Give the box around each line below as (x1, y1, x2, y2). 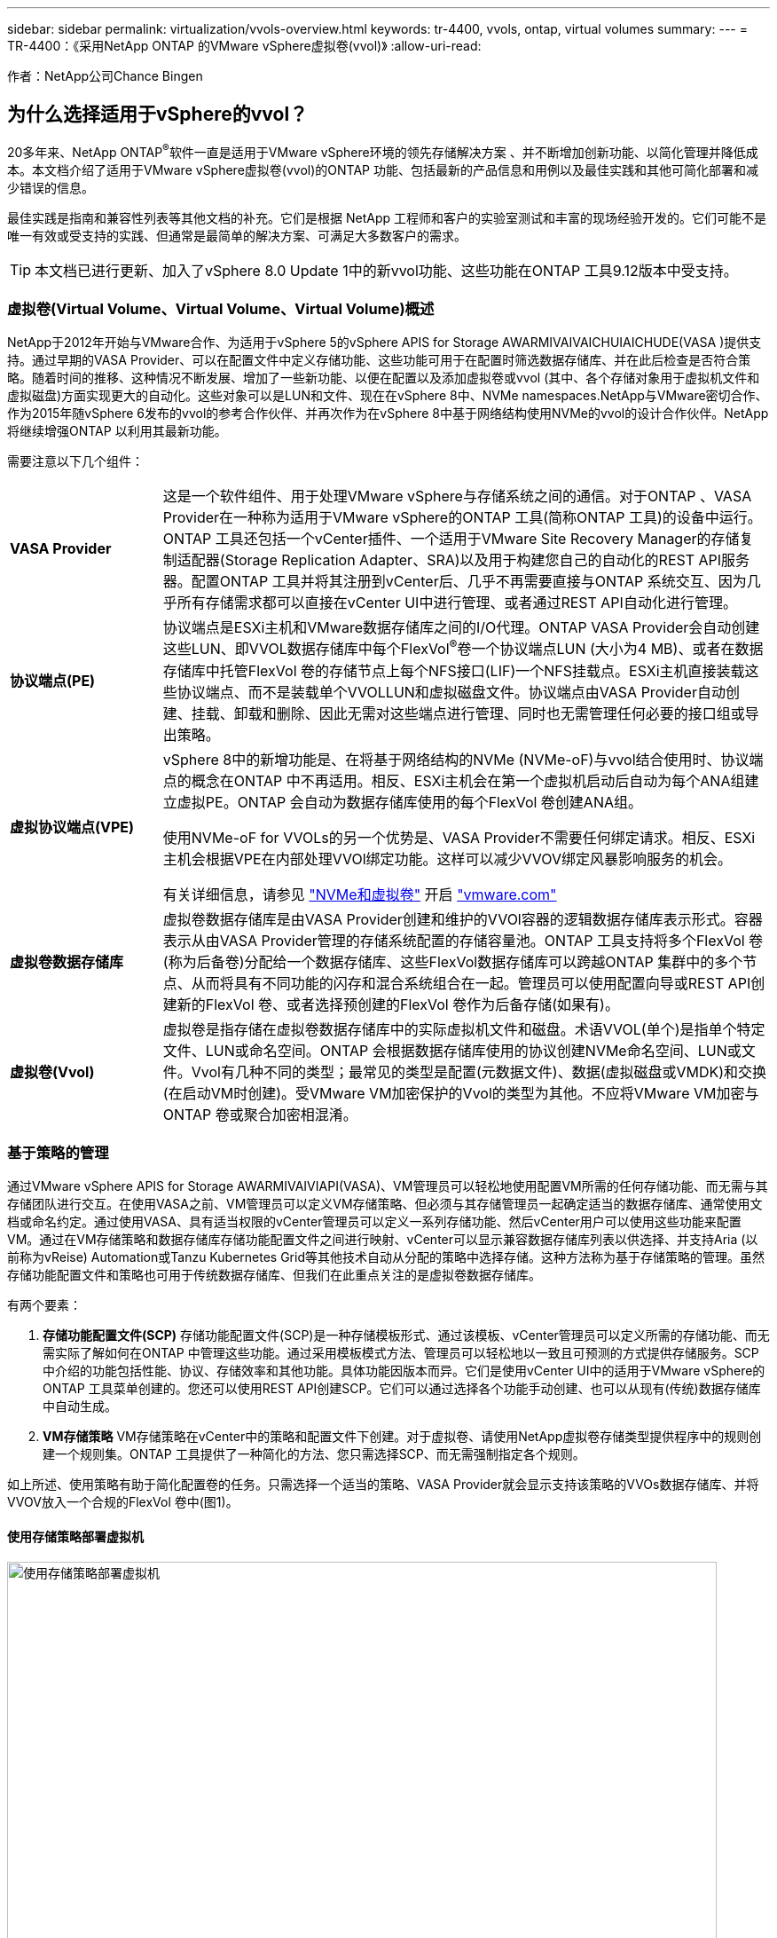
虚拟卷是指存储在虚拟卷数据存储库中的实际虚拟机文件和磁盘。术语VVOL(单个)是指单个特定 (162, 1020, 765, 1038)
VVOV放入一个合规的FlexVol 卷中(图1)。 (7, 1494, 239, 1510)
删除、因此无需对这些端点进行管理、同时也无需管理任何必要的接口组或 (276, 704, 745, 722)
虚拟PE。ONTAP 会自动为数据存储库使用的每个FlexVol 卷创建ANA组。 (177, 792, 643, 811)
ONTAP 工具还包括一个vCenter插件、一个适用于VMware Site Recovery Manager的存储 (162, 530, 740, 548)
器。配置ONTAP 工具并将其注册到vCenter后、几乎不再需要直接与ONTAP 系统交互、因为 (162, 572, 747, 591)
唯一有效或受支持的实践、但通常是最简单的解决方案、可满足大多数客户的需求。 (7, 227, 467, 243)
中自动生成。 (43, 1398, 117, 1414)
